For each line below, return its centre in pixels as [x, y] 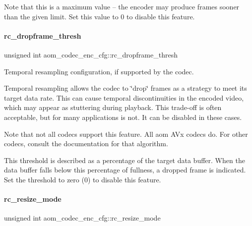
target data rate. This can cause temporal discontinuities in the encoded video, [124, 97]
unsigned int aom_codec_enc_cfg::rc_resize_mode [82, 218]
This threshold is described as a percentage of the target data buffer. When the [125, 160]
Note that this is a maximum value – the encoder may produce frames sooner [122, 6]
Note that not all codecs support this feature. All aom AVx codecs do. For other [126, 134]
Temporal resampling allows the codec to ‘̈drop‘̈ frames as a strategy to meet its [126, 88]
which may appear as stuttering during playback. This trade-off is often [113, 107]
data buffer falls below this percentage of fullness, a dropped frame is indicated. [125, 170]
